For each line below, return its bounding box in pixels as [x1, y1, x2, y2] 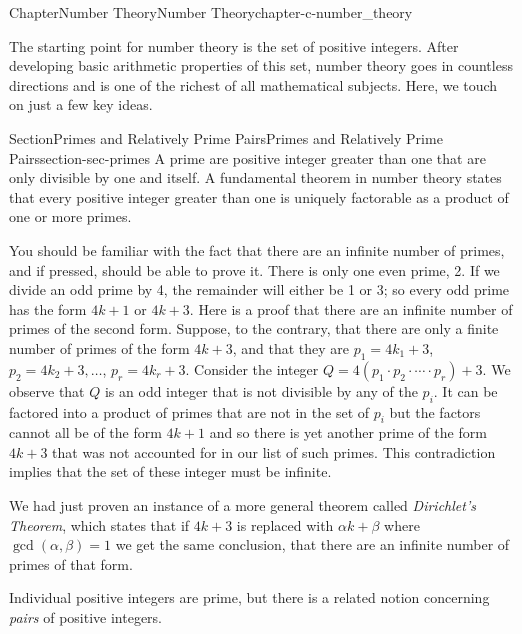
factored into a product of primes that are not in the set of [9, 401, 370, 422]
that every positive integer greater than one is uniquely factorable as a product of [9, 186, 509, 207]
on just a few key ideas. [9, 94, 153, 115]
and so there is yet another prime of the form [209, 422, 487, 443]
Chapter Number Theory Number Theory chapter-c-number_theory [9, 2, 413, 22]
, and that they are [232, 337, 350, 358]
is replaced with [236, 514, 334, 535]
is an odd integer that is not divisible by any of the [104, 380, 418, 401]
